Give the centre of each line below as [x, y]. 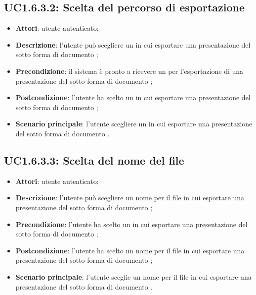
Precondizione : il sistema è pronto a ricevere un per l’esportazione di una [129, 71]
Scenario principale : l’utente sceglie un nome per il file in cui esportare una [133, 276]
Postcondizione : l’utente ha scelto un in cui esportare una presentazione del [133, 97]
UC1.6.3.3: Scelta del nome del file [94, 160]
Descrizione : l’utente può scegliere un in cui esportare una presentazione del [133, 44]
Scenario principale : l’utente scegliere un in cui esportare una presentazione [134, 124]
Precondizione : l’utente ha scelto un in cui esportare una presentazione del [131, 224]
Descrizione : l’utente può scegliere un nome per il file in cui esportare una [130, 198]
